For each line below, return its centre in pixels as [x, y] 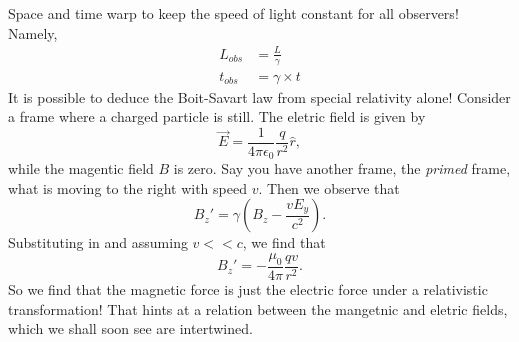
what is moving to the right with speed [127, 187]
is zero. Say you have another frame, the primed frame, [342, 168]
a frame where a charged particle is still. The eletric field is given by [217, 116]
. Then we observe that [329, 187]
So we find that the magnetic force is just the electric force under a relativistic [248, 288]
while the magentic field [81, 168]
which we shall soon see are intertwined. [130, 328]
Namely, [33, 32]
